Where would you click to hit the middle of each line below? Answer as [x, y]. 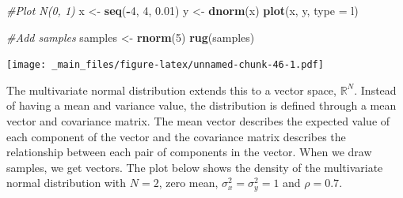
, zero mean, [188, 183]
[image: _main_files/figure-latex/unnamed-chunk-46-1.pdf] [165, 65]
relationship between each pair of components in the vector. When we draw [189, 152]
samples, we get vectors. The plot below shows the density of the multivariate [195, 167]
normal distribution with [67, 183]
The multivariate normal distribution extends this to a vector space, [171, 90]
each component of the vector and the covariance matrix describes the [176, 136]
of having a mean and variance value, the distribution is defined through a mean [201, 105]
